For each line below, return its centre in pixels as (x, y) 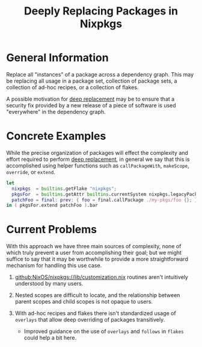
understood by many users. (49, 284)
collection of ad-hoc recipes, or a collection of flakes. (72, 87)
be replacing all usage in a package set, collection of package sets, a (92, 81)
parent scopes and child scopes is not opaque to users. (84, 302)
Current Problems (52, 230)
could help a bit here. (50, 338)
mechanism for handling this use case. (54, 266)
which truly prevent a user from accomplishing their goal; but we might (94, 253)
